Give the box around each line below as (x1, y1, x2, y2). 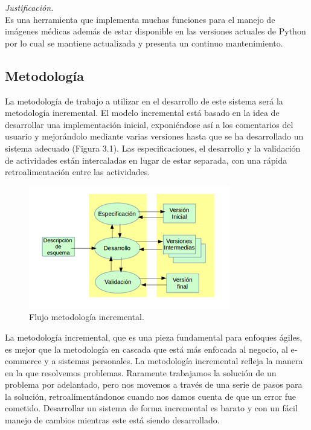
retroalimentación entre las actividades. (5, 165, 150, 178)
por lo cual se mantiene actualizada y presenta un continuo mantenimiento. (5, 36, 283, 49)
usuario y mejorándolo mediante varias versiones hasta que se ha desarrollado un (5, 130, 304, 143)
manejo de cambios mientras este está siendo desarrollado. (5, 414, 220, 426)
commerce (5, 355, 42, 367)
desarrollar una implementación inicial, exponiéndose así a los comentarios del (5, 118, 293, 130)
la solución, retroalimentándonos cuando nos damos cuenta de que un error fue (5, 390, 296, 402)
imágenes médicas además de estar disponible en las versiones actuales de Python (5, 25, 306, 37)
